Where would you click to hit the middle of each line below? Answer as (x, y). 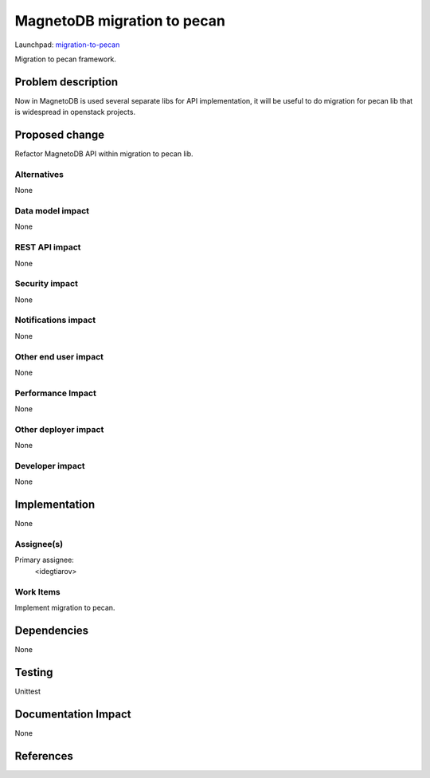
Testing (34, 672)
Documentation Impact (73, 714)
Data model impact (52, 211)
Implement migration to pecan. (65, 607)
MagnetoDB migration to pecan (120, 21)
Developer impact (50, 466)
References (44, 756)
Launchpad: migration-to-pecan (67, 45)
